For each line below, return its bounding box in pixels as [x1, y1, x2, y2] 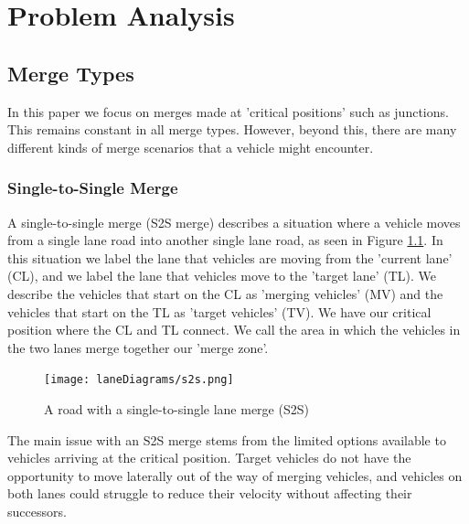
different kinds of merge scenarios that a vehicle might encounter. [7, 137, 374, 156]
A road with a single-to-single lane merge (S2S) [44, 399, 309, 418]
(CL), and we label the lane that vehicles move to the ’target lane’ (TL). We [7, 266, 437, 285]
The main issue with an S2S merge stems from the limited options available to [7, 430, 446, 449]
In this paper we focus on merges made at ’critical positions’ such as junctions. [7, 102, 449, 121]
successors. [7, 501, 67, 520]
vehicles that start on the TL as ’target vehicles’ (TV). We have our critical [7, 302, 432, 321]
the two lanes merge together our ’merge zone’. [7, 337, 269, 357]
